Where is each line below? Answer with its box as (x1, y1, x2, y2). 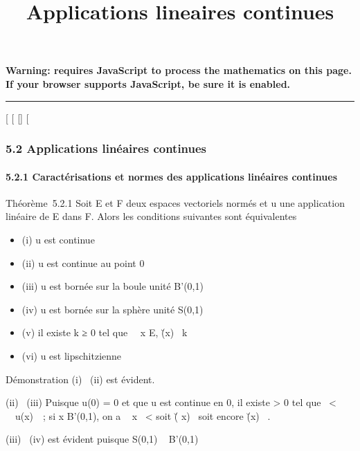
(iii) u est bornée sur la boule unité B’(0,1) (21, 279, 204, 293)
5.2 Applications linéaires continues (6, 140, 207, 157)
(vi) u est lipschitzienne (21, 348, 122, 362)
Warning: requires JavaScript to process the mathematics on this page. (6, 63, 352, 77)
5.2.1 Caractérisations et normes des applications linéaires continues (6, 169, 338, 183)
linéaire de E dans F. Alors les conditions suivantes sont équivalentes (6, 209, 297, 223)
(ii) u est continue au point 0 (21, 255, 145, 270)
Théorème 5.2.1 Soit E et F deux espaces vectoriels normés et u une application (6, 195, 345, 210)
